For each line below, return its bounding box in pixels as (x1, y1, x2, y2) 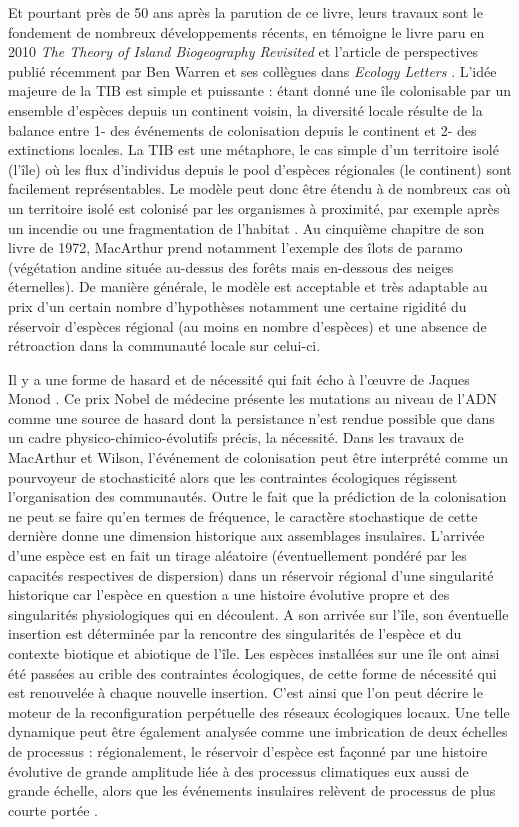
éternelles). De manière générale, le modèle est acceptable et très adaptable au (8, 276, 488, 297)
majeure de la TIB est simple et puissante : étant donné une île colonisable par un (8, 80, 512, 101)
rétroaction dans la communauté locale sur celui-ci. (8, 335, 321, 356)
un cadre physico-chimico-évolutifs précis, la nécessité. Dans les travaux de (8, 427, 464, 448)
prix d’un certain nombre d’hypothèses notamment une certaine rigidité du (8, 295, 467, 316)
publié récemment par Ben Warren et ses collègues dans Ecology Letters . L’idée (8, 60, 497, 81)
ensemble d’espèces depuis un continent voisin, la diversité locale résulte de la (8, 99, 483, 120)
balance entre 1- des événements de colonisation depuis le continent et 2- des (8, 119, 477, 140)
